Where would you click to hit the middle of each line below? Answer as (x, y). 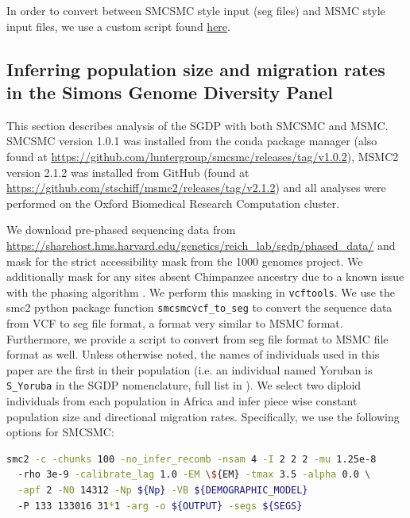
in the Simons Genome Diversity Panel (170, 92)
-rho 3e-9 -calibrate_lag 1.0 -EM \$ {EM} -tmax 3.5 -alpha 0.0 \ (194, 475)
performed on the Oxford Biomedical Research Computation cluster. (173, 203)
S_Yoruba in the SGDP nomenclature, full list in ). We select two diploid (184, 385)
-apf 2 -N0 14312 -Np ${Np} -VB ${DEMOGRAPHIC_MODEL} (163, 491)
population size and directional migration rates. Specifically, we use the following (203, 416)
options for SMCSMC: (60, 432)
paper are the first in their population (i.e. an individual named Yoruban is (190, 369)
